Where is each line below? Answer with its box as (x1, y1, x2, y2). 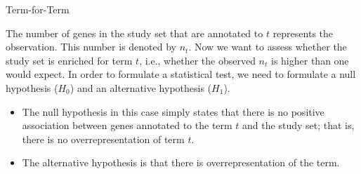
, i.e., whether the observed (139, 53, 256, 67)
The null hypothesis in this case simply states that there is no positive (22, 104, 324, 119)
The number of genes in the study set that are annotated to (6, 25, 263, 40)
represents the (273, 25, 334, 40)
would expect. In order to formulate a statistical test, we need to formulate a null (6, 67, 356, 81)
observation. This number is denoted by (6, 39, 176, 54)
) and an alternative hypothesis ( (70, 80, 212, 95)
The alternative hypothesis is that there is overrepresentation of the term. (22, 155, 340, 170)
